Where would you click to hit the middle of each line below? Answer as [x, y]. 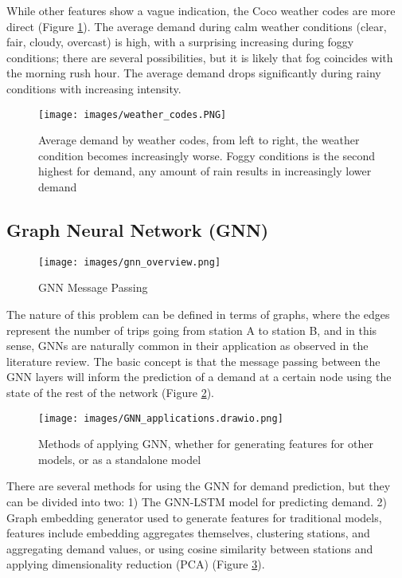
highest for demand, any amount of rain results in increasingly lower [205, 171]
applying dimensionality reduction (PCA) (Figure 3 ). [136, 564]
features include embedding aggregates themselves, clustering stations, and [188, 533]
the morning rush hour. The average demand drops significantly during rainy [194, 73]
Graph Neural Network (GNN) [138, 229]
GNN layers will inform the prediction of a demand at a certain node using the [199, 377]
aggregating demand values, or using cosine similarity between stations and [190, 548]
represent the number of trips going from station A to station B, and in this [192, 330]
